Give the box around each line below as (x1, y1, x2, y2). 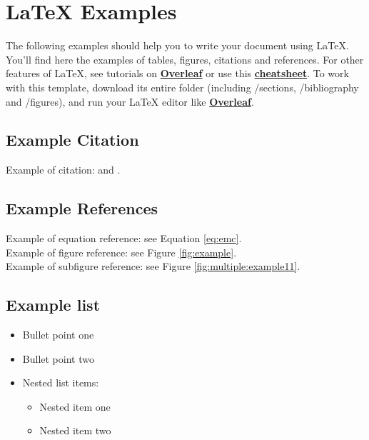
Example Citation (6, 129, 139, 151)
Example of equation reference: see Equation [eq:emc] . (6, 231, 242, 246)
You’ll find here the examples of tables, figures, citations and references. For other (6, 51, 364, 66)
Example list (6, 294, 101, 316)
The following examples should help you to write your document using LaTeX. (6, 38, 349, 53)
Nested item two (39, 423, 111, 438)
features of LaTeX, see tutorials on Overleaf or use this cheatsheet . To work (6, 66, 349, 81)
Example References (6, 197, 158, 219)
